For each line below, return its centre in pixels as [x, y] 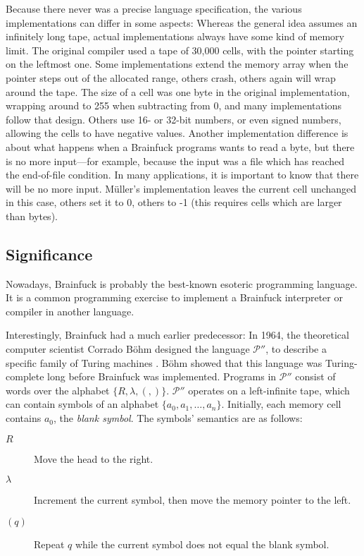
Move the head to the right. [94, 458]
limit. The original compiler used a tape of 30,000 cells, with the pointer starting [180, 50]
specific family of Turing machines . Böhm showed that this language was [164, 362]
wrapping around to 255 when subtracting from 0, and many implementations [174, 105]
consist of [315, 376]
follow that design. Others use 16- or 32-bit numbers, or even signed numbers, [174, 119]
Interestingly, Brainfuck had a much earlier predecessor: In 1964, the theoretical [177, 335]
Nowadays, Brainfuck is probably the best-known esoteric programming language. [182, 283]
